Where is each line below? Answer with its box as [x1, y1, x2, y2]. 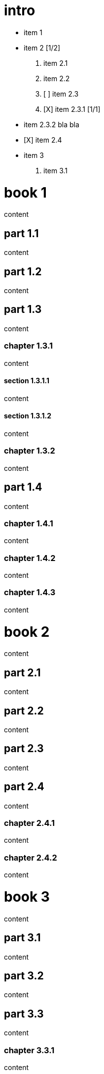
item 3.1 [43, 166, 68, 175]
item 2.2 [43, 74, 70, 83]
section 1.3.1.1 [4, 376, 49, 385]
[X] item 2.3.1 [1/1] [43, 104, 101, 113]
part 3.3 [4, 1007, 44, 1020]
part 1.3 [4, 303, 42, 316]
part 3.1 [4, 931, 41, 944]
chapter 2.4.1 [4, 818, 55, 828]
